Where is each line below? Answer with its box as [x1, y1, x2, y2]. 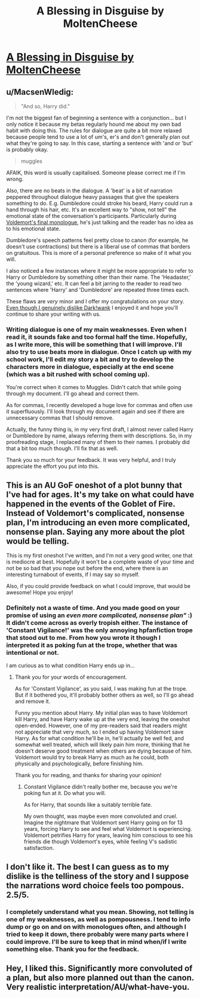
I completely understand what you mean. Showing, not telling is [6, 907, 195, 916]
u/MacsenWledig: [6, 87, 74, 97]
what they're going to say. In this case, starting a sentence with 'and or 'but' [6, 140, 193, 147]
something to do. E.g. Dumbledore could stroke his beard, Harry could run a [6, 200, 193, 207]
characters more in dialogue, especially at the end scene [6, 362, 174, 371]
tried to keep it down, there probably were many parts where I [6, 930, 189, 938]
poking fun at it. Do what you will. [23, 790, 106, 797]
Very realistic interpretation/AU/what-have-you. [6, 982, 190, 992]
